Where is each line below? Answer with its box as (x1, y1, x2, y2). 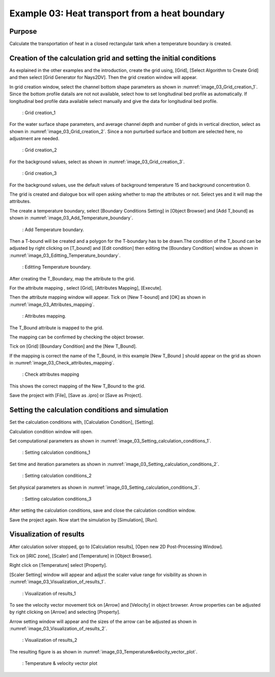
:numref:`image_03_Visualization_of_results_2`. (9, 626, 107, 632)
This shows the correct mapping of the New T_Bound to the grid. (9, 383, 146, 389)
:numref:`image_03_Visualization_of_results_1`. (9, 579, 106, 585)
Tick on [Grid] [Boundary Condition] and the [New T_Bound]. (9, 343, 137, 349)
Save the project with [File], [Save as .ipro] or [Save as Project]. (9, 393, 143, 399)
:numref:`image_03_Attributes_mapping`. (9, 301, 95, 307)
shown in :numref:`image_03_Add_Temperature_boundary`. (9, 215, 133, 221)
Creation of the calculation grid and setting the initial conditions (9, 54, 216, 62)
